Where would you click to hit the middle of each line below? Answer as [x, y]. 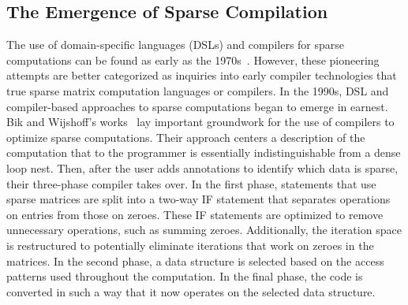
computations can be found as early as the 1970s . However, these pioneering [193, 60]
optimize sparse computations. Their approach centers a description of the [186, 137]
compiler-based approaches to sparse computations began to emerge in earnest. [197, 106]
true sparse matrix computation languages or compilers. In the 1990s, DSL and [198, 90]
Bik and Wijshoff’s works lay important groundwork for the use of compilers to [200, 122]
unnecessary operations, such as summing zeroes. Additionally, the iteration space [204, 230]
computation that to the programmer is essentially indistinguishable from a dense [204, 152]
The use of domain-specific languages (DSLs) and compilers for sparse [176, 45]
